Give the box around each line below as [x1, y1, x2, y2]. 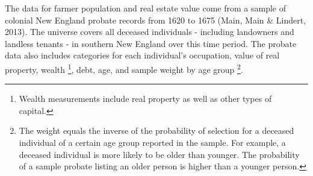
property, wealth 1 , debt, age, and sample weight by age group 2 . [5, 61, 243, 75]
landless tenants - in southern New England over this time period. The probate [5, 37, 297, 49]
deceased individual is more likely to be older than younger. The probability [19, 148, 300, 160]
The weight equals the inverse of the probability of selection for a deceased [19, 124, 294, 137]
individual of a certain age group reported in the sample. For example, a [19, 136, 286, 148]
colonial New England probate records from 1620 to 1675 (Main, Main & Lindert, [5, 13, 306, 26]
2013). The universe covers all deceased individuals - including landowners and [5, 25, 294, 38]
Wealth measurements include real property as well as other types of [19, 92, 272, 105]
